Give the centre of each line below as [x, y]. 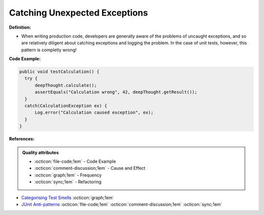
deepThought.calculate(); [66, 85]
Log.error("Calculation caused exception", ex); [94, 113]
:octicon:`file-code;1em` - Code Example [75, 161]
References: [22, 139]
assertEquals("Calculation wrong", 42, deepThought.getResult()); [116, 92]
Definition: [20, 27]
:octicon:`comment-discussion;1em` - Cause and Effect [90, 168]
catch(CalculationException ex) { [66, 106]
